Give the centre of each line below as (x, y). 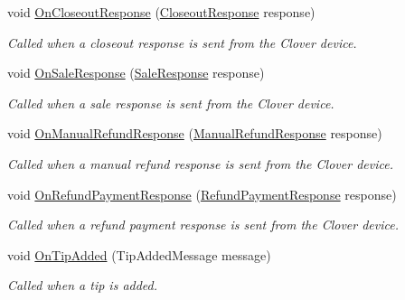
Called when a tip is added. (83, 285)
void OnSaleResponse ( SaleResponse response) (136, 73)
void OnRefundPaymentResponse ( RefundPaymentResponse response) (202, 194)
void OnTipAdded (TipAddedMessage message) (139, 254)
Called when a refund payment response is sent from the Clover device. (203, 225)
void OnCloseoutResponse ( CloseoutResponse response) (161, 12)
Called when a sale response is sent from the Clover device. (171, 103)
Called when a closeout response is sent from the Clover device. (182, 42)
